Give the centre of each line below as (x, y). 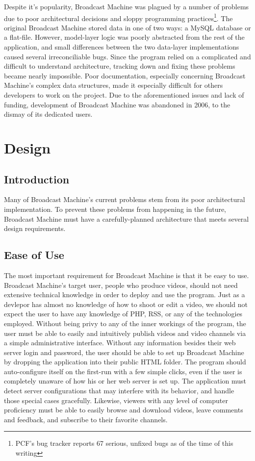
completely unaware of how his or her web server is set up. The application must (125, 381)
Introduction (37, 179)
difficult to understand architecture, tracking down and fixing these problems (120, 66)
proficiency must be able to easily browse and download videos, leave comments (124, 410)
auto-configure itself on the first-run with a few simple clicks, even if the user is (123, 371)
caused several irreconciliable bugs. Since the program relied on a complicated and (127, 56)
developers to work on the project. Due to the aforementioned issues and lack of (124, 95)
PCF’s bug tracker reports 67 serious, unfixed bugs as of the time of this (124, 443)
